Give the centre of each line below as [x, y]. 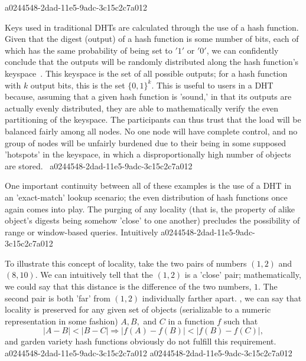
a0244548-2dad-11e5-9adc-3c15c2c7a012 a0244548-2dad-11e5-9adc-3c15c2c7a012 [149, 353]
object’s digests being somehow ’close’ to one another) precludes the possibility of [152, 220]
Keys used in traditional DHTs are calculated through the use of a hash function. [152, 27]
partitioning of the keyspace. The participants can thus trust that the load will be [153, 119]
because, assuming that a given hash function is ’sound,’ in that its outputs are [148, 96]
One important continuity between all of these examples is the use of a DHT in [148, 186]
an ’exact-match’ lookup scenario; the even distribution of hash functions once [146, 197]
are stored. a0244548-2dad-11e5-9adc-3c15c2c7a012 [99, 165]
